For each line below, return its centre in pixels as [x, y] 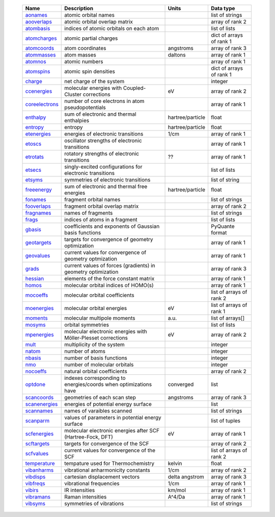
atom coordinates [85, 48]
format [219, 233]
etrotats [35, 157]
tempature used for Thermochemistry [109, 463]
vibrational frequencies [92, 483]
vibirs [32, 490]
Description [79, 8]
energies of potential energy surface [108, 404]
